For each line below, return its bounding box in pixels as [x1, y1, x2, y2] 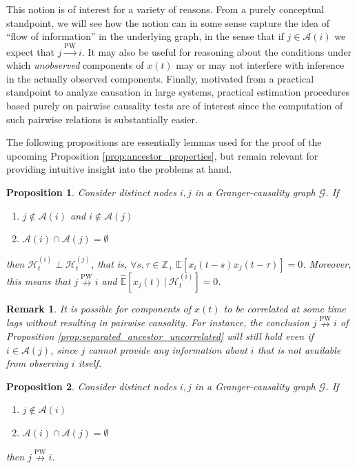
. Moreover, [303, 256, 351, 270]
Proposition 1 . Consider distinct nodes [6, 184, 176, 199]
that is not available [257, 342, 341, 357]
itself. [78, 356, 101, 370]
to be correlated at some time [223, 301, 346, 315]
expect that [6, 44, 54, 58]
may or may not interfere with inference [176, 58, 345, 72]
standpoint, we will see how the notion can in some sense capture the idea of [6, 15, 329, 30]
